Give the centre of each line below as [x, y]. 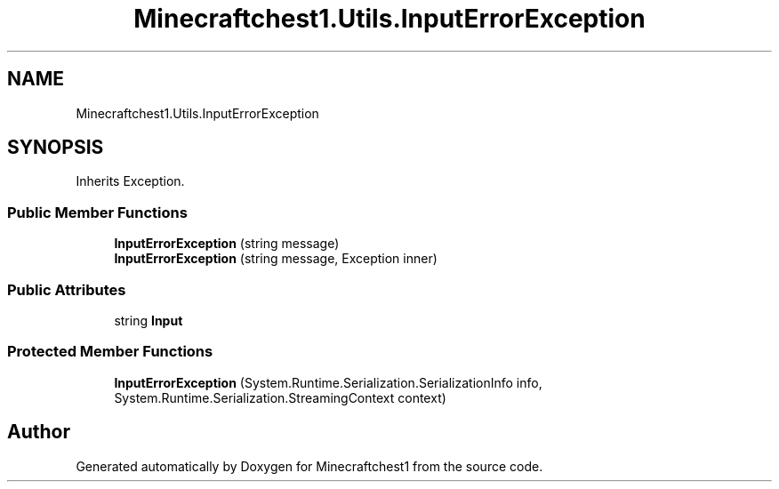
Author [39, 432]
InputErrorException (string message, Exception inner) [276, 259]
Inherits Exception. [130, 181]
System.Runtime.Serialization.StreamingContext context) [280, 397]
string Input [149, 320]
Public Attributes [67, 289]
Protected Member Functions [110, 352]
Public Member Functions [97, 212]
